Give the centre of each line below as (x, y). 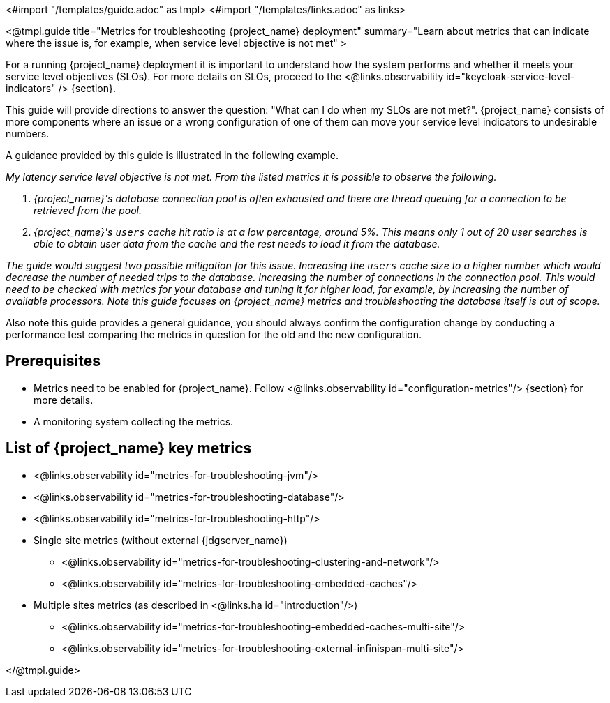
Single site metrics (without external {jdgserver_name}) (161, 540)
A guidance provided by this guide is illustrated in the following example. (172, 155)
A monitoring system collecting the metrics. (134, 421)
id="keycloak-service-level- (510, 76)
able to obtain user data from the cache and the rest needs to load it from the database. (237, 244)
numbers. (28, 134)
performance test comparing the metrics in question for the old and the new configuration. (214, 334)
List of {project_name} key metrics (129, 448)
